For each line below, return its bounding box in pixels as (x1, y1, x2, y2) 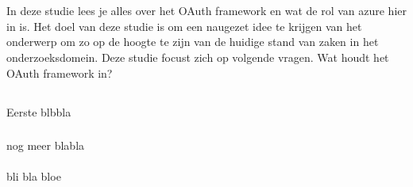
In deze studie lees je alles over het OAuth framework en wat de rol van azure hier (6, 2, 407, 19)
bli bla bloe (6, 168, 61, 185)
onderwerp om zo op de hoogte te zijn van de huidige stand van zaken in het (6, 33, 379, 50)
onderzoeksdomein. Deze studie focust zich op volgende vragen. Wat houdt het (6, 48, 389, 65)
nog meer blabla (6, 137, 85, 154)
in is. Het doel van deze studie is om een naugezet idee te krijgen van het (6, 17, 362, 34)
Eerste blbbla (6, 103, 71, 120)
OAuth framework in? (6, 64, 113, 81)
